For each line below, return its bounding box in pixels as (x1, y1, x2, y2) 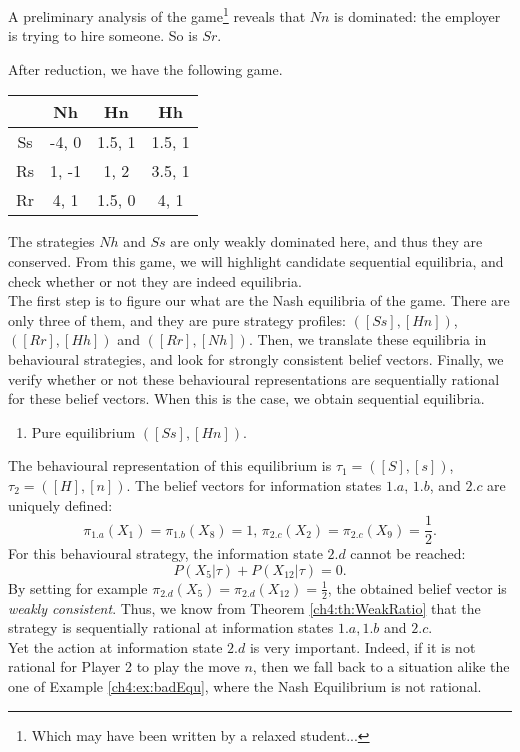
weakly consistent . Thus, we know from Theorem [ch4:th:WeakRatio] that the (8, 597, 481, 618)
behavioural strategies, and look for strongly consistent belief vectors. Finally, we (8, 349, 504, 369)
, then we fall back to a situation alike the (252, 656, 510, 677)
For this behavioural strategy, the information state (8, 543, 323, 564)
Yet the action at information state (8, 636, 223, 657)
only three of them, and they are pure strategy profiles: (8, 309, 346, 330)
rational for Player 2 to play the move (8, 656, 240, 677)
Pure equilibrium (31, 421, 136, 442)
